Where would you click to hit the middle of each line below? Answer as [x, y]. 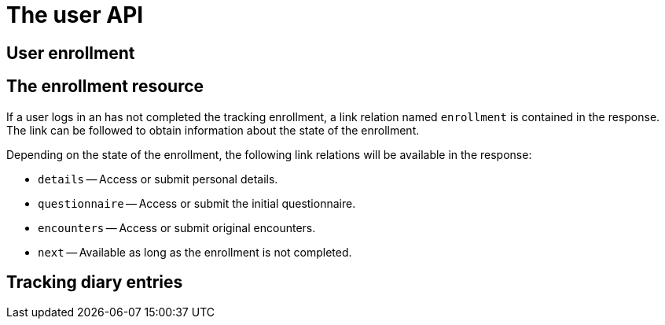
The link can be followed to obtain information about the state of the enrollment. [213, 130]
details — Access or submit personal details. [158, 179]
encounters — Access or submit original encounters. [177, 227]
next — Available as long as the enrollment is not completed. [195, 252]
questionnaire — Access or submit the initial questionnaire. [197, 203]
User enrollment [71, 53]
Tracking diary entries [95, 283]
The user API [75, 15]
